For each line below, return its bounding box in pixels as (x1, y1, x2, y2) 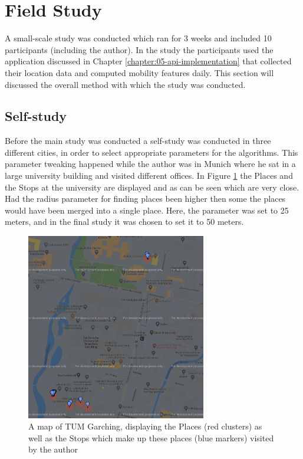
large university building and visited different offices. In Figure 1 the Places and (5, 169, 293, 182)
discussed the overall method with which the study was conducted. (5, 78, 246, 90)
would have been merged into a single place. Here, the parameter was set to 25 (5, 204, 289, 216)
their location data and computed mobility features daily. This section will (5, 66, 274, 78)
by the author (28, 443, 78, 455)
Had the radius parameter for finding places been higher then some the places (5, 192, 286, 205)
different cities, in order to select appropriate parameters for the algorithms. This (5, 146, 298, 158)
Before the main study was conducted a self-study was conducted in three (5, 135, 271, 147)
